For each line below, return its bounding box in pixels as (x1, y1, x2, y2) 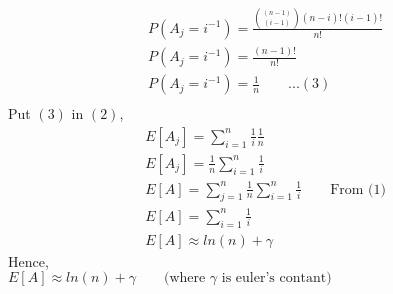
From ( (330, 182, 374, 197)
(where (163, 271, 206, 286)
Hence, (8, 250, 49, 271)
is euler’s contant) (221, 271, 332, 286)
